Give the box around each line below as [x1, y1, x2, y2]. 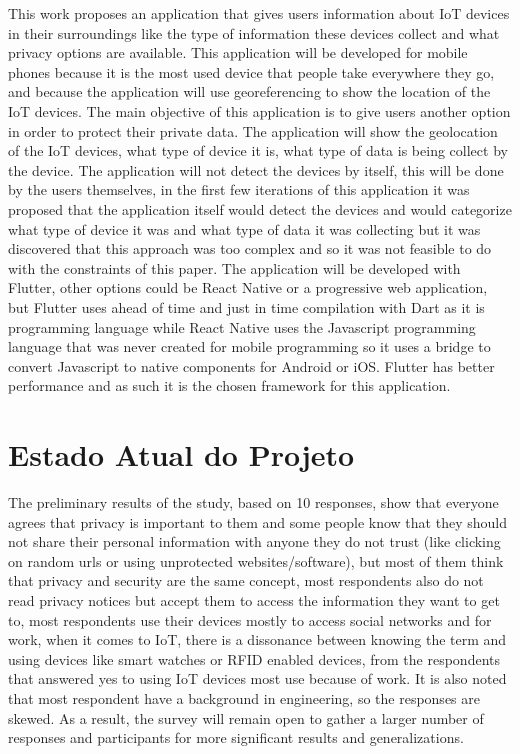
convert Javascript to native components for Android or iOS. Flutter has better [8, 355, 495, 376]
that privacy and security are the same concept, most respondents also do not [8, 570, 484, 591]
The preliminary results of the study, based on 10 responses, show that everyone [8, 492, 499, 512]
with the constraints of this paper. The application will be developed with [8, 257, 461, 278]
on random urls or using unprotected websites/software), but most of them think [8, 550, 504, 571]
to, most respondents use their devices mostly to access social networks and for [8, 609, 492, 630]
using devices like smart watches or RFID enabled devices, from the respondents [8, 648, 500, 669]
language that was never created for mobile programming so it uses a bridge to [8, 336, 491, 357]
